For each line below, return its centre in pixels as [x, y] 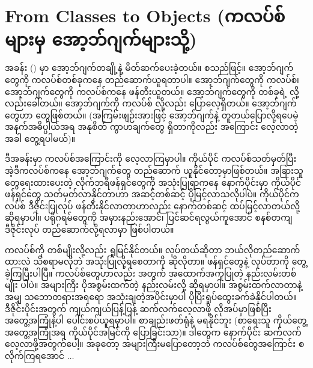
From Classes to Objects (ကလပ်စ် [145, 15]
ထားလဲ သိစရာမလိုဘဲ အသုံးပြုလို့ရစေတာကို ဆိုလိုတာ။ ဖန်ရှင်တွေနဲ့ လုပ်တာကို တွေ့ [156, 261]
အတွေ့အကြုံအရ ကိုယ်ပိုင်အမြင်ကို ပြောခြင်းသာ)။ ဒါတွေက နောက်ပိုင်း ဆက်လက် [153, 332]
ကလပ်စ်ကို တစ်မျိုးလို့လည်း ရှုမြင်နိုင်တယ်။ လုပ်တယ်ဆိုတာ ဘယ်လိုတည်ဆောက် [153, 249]
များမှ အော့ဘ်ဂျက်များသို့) [101, 39]
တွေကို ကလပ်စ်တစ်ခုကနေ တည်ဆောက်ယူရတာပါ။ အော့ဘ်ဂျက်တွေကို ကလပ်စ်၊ [152, 79]
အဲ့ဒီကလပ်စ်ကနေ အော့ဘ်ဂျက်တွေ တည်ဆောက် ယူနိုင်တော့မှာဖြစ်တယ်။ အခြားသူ [154, 170]
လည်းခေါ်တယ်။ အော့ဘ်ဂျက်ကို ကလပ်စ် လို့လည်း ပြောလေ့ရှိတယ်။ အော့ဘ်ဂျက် [151, 103]
